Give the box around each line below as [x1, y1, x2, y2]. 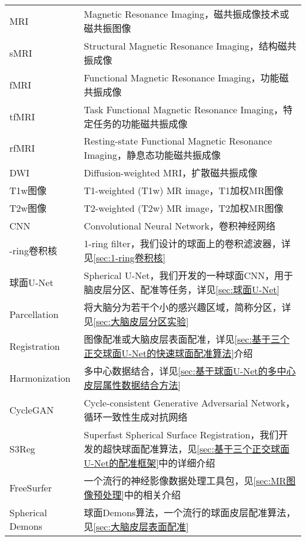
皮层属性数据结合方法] [84, 378, 181, 392]
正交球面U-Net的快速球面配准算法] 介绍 [84, 346, 253, 360]
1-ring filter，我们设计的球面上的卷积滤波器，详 [84, 237, 291, 250]
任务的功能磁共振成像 [93, 117, 188, 130]
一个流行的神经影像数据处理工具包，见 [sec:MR [84, 474, 287, 487]
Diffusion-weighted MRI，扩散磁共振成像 [84, 166, 258, 179]
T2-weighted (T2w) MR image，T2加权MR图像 [84, 201, 284, 215]
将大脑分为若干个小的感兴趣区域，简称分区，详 [84, 300, 291, 314]
